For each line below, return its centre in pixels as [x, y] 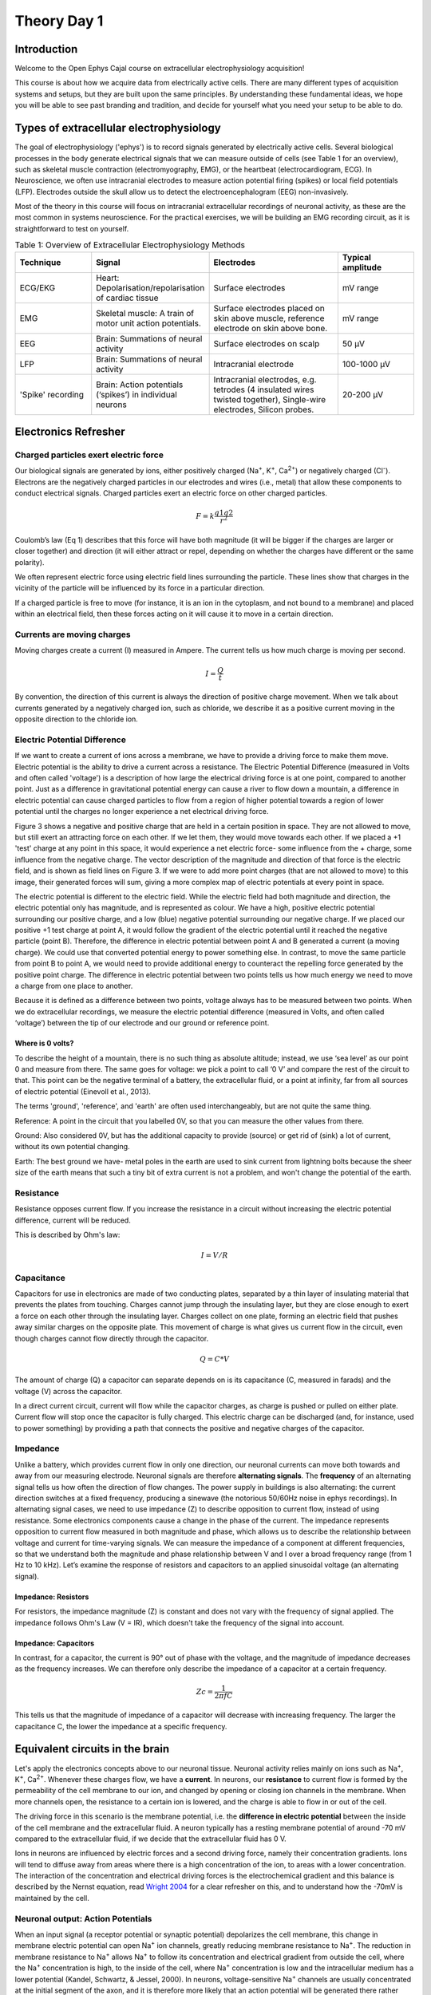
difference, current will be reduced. [73, 1220]
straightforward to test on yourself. [72, 228]
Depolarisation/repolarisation [150, 287]
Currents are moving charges [73, 634]
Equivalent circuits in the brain [92, 1749]
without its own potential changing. [73, 1147]
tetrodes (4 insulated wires [264, 389]
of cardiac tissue [127, 298]
